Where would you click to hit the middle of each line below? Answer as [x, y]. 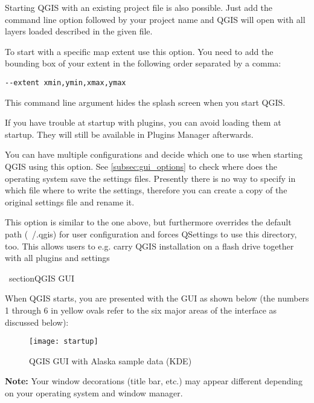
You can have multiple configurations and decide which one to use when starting [154, 154]
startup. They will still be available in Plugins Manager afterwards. [129, 134]
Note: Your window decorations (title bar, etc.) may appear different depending [154, 381]
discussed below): [37, 322]
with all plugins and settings [57, 258]
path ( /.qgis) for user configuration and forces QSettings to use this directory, [151, 234]
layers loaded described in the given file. [79, 31]
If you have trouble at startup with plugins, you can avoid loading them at [143, 122]
